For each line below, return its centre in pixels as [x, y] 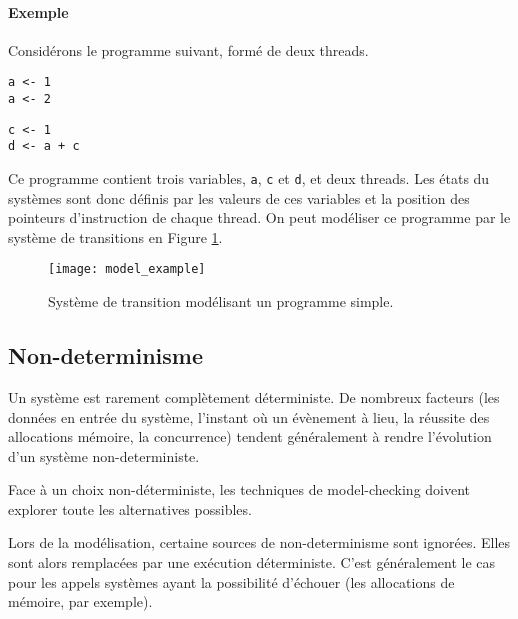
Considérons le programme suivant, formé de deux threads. [188, 49]
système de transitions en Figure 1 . [115, 236]
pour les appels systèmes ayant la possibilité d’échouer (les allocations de [231, 581]
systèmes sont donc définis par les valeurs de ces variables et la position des [239, 197]
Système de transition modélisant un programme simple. [221, 301]
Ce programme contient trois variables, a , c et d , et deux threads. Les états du [249, 178]
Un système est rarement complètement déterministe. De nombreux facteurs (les [254, 396]
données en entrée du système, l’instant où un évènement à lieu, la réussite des [249, 416]
